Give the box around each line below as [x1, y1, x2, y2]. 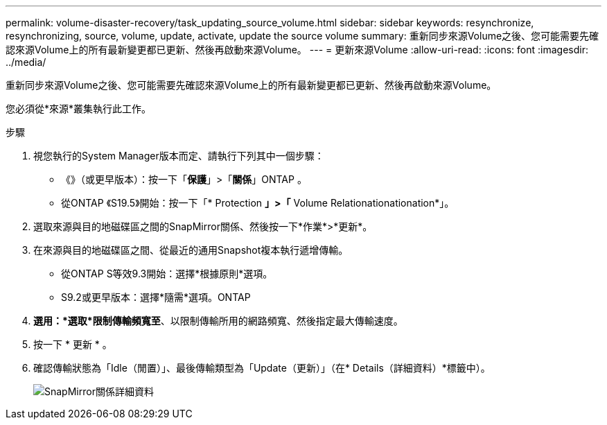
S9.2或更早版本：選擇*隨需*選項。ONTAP [61, 291, 251, 303]
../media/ [6, 56, 46, 68]
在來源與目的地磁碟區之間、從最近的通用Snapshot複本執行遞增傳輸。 [33, 244, 349, 256]
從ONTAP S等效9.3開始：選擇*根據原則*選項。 [61, 268, 273, 279]
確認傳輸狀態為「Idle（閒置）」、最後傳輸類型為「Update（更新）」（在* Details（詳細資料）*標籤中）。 [33, 362, 491, 374]
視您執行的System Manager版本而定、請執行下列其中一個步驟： [33, 150, 324, 162]
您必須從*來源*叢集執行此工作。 [6, 103, 152, 114]
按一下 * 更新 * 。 [33, 338, 112, 350]
